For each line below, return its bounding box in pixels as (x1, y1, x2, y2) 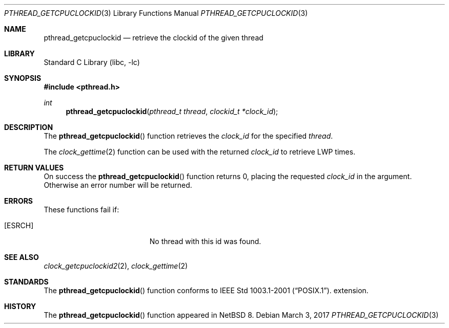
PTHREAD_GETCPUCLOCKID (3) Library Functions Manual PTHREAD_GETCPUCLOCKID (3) (4, 9, 308, 17)
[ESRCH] (4, 221, 34, 230)
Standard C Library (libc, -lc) (44, 58, 140, 67)
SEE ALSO (4, 253, 39, 261)
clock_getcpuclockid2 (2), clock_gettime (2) (44, 261, 188, 270)
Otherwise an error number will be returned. (44, 181, 192, 189)
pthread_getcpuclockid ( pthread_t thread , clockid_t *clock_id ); (66, 107, 278, 116)
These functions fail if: (44, 205, 119, 214)
